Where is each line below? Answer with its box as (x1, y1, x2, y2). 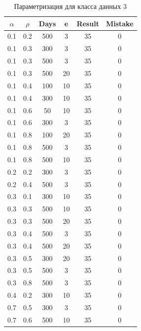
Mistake (106, 18, 134, 28)
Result (76, 18, 99, 28)
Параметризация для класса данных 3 (14, 1, 127, 11)
